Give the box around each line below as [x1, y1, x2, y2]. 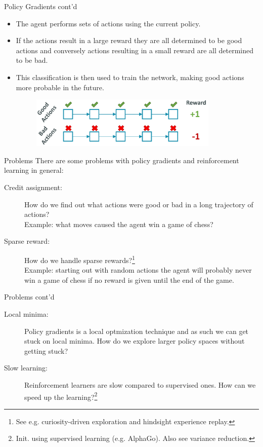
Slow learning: [4, 362, 48, 373]
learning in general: [4, 165, 64, 175]
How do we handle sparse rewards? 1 [24, 253, 135, 265]
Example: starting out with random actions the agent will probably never [24, 265, 252, 275]
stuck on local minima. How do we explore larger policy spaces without [24, 336, 245, 346]
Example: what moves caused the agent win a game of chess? [24, 218, 213, 229]
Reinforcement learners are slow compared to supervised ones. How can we [24, 380, 256, 390]
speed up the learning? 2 [24, 390, 98, 402]
